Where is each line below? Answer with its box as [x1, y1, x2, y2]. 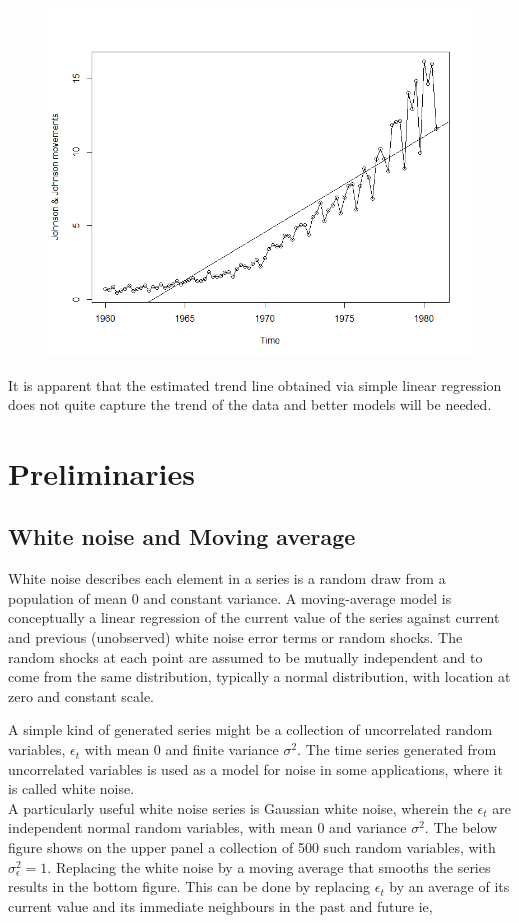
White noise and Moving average [8, 521, 356, 552]
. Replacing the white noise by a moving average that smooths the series [47, 856, 491, 877]
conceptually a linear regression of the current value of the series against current [8, 607, 500, 628]
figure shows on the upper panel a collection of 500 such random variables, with [8, 837, 496, 858]
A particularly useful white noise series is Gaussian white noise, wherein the [8, 797, 473, 818]
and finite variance [165, 739, 279, 760]
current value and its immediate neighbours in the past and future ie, [8, 895, 433, 916]
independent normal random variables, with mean [8, 817, 313, 838]
